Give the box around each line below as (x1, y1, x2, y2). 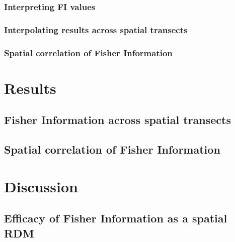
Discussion (4, 176, 78, 196)
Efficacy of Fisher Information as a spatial (4, 210, 227, 226)
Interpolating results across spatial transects (4, 23, 188, 36)
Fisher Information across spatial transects (4, 112, 231, 128)
